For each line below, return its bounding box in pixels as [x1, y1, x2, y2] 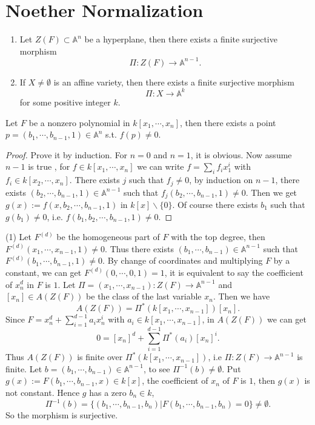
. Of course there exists [172, 198, 258, 210]
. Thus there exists [105, 242, 174, 255]
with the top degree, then [171, 230, 265, 243]
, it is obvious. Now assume [190, 148, 292, 161]
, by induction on [189, 173, 253, 186]
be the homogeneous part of [56, 230, 160, 243]
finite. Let [5, 362, 42, 375]
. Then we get [245, 186, 297, 198]
